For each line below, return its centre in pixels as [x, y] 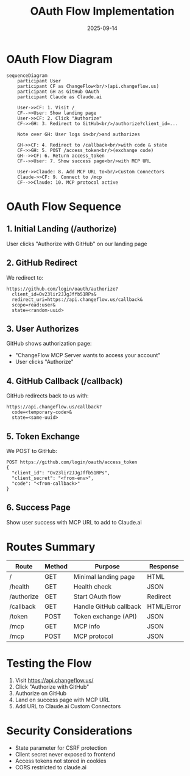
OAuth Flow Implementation [102, 11]
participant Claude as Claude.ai [60, 97]
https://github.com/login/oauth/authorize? [62, 289]
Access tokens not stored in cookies [61, 761]
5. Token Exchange [43, 436]
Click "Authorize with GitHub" [52, 687]
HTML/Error [164, 606]
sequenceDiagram [27, 75]
